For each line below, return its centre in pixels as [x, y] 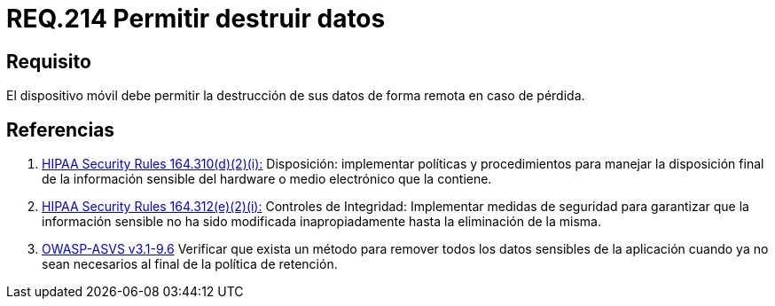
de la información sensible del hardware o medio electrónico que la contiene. [267, 179]
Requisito [49, 61]
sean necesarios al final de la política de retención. [190, 264]
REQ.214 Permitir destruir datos [196, 19]
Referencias [61, 129]
